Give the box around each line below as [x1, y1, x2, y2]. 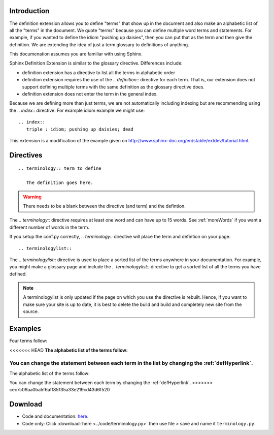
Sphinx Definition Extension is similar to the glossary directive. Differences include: [9, 60, 183, 66]
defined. [9, 271, 27, 277]
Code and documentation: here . [22, 413, 89, 419]
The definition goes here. [26, 180, 94, 185]
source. [23, 308, 39, 315]
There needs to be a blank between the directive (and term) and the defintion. [23, 203, 186, 209]
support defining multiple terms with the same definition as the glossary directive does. [22, 84, 205, 90]
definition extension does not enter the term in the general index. [22, 91, 158, 97]
